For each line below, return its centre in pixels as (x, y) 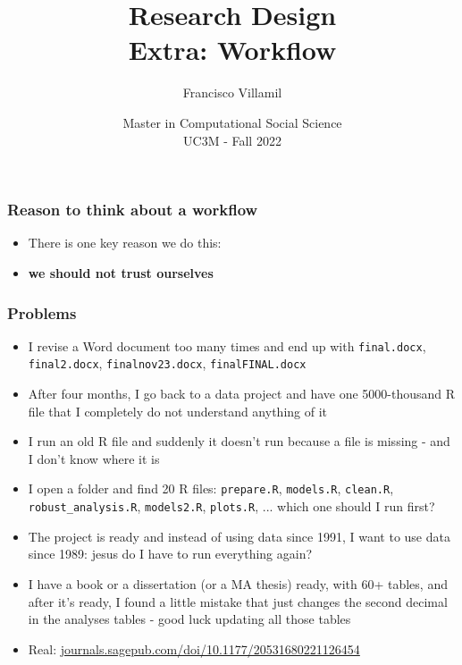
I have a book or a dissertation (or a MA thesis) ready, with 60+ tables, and (238, 583)
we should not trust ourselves (121, 272)
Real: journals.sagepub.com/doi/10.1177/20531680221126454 (194, 648)
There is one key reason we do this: (125, 243)
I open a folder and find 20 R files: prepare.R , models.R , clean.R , (211, 488)
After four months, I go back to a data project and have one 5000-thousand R (242, 394)
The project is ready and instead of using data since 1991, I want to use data (239, 536)
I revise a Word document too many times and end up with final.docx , (227, 345)
